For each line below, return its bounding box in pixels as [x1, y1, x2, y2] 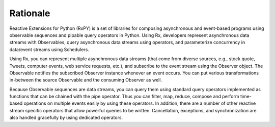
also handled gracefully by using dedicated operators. [9, 114, 123, 121]
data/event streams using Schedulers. [9, 46, 89, 53]
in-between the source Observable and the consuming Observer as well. [9, 77, 162, 83]
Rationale [9, 8, 50, 19]
